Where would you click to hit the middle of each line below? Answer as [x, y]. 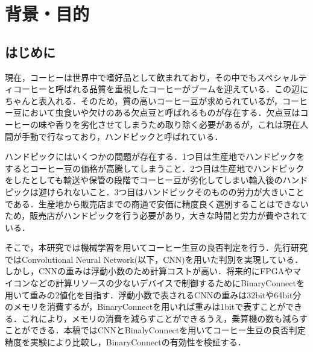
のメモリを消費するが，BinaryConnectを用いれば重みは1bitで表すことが [145, 306]
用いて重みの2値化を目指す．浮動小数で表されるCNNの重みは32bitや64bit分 [153, 294]
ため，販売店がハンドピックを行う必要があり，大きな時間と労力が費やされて [156, 215]
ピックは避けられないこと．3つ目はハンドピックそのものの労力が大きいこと [155, 191]
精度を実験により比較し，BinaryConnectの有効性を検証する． [125, 342]
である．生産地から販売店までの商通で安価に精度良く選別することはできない [157, 203]
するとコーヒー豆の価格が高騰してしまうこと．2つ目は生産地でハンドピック [155, 168]
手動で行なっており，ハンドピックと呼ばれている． [122, 136]
